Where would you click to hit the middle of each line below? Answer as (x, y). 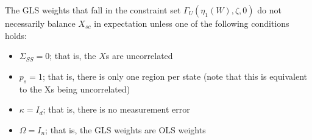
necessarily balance (40, 23)
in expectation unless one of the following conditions (192, 23)
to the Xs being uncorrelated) (75, 89)
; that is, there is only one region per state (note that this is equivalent (175, 76)
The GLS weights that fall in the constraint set (93, 10)
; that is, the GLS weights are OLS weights (126, 129)
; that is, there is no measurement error (116, 109)
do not (269, 10)
